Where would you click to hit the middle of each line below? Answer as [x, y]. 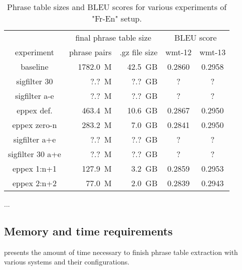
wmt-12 [179, 52]
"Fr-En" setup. [117, 18]
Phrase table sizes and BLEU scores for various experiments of [117, 7]
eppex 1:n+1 [34, 168]
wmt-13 [213, 52]
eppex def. [35, 110]
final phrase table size [113, 37]
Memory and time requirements [88, 231]
